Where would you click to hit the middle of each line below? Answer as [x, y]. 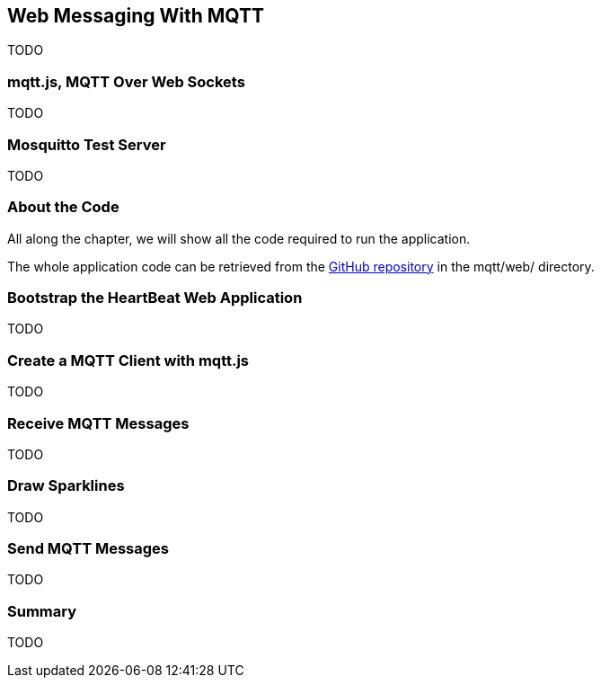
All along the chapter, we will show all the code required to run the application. [239, 238]
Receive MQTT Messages [98, 423]
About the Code [63, 207]
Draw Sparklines [66, 486]
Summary [42, 611]
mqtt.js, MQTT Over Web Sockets [126, 81]
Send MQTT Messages [88, 549]
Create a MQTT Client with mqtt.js [128, 360]
